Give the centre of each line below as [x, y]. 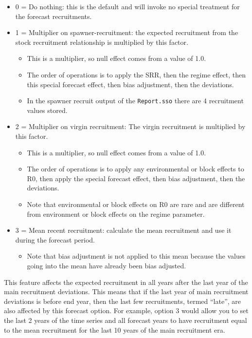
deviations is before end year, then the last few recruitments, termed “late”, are [123, 301]
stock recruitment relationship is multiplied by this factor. [102, 42]
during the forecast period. [55, 239]
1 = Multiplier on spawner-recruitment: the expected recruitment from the [127, 32]
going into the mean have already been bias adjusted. [107, 265]
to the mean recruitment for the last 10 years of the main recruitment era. [115, 329]
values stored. [47, 110]
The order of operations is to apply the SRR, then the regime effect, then [136, 74]
